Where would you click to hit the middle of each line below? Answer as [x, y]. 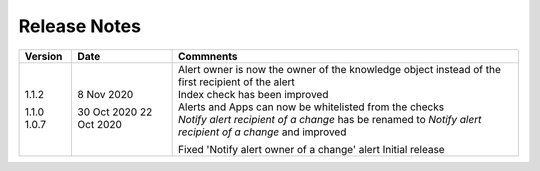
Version [43, 56]
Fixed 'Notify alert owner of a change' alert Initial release [311, 149]
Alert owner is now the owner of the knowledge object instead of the [340, 69]
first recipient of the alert [236, 82]
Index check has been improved [253, 94]
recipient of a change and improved [262, 132]
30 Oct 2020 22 [115, 112]
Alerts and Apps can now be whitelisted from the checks [311, 107]
